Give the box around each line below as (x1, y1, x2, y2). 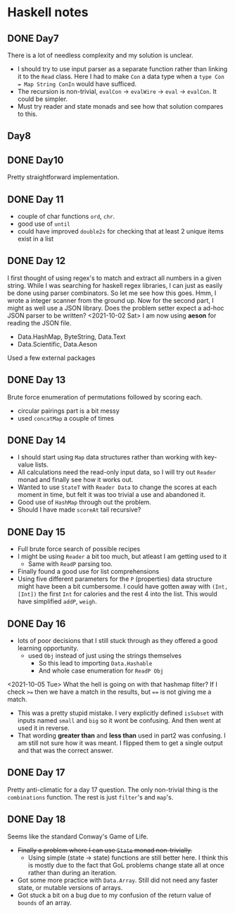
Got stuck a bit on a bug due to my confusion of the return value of (17, 891, 212, 899)
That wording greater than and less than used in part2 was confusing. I (17, 731, 227, 740)
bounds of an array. (17, 898, 72, 907)
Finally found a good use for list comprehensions (17, 567, 160, 576)
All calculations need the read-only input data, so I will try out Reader (17, 468, 217, 476)
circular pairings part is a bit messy (17, 407, 120, 415)
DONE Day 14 (7, 435, 66, 447)
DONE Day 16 (7, 618, 66, 630)
